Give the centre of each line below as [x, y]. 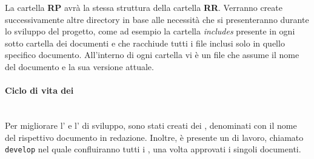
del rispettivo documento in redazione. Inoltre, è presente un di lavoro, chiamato [154, 137]
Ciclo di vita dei [39, 90]
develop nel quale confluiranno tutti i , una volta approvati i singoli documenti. [153, 149]
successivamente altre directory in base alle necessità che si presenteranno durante [157, 19]
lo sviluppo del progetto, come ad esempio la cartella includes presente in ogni [150, 31]
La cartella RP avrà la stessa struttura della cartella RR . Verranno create [144, 7]
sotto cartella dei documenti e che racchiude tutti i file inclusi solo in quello [145, 43]
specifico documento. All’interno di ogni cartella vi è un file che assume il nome [152, 55]
